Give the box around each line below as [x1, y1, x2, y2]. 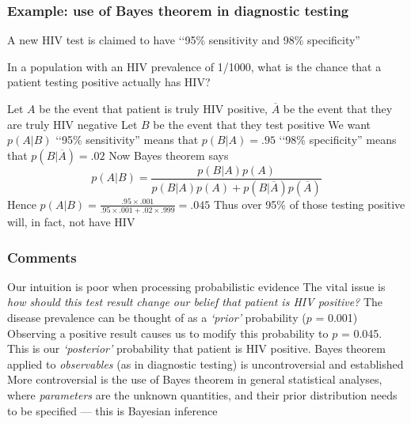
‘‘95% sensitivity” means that [55, 131, 199, 148]
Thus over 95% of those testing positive [213, 195, 405, 212]
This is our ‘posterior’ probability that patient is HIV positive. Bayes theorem [7, 340, 386, 357]
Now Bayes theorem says [108, 146, 229, 163]
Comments [7, 247, 77, 267]
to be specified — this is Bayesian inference [7, 402, 218, 418]
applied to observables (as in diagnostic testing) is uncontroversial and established [7, 355, 404, 372]
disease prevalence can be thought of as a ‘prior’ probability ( [7, 309, 306, 325]
